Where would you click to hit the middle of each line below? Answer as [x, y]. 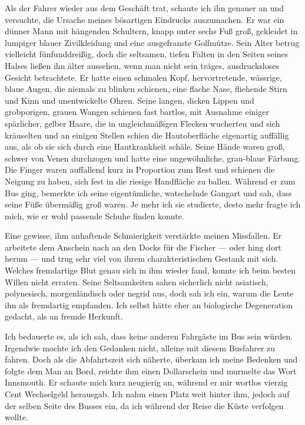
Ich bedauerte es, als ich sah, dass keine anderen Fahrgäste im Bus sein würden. [149, 336]
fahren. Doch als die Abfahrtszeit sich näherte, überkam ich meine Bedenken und [151, 359]
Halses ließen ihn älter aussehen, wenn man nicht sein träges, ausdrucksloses [142, 65]
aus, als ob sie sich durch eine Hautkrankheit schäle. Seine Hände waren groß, [145, 146]
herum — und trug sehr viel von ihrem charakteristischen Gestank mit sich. [142, 258]
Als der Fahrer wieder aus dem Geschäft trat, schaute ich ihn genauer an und [145, 8]
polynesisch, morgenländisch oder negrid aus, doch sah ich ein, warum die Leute [149, 293]
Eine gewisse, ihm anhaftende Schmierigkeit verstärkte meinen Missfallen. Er [143, 235]
